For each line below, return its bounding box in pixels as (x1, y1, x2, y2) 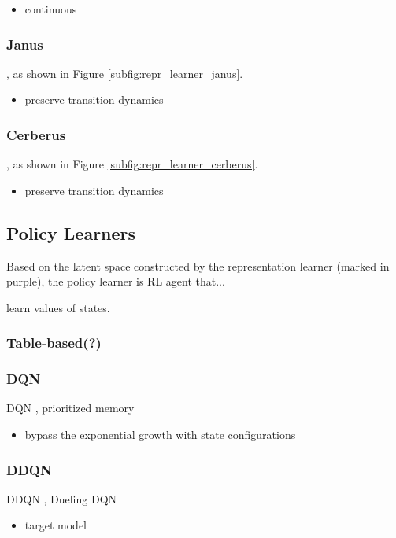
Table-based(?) (6, 333, 102, 352)
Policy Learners (6, 220, 136, 245)
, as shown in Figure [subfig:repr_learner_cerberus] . (6, 156, 258, 172)
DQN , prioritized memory (6, 400, 135, 416)
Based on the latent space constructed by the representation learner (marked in (6, 257, 390, 274)
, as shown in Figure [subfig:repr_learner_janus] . (6, 64, 243, 81)
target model (24, 517, 87, 533)
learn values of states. (6, 299, 110, 315)
